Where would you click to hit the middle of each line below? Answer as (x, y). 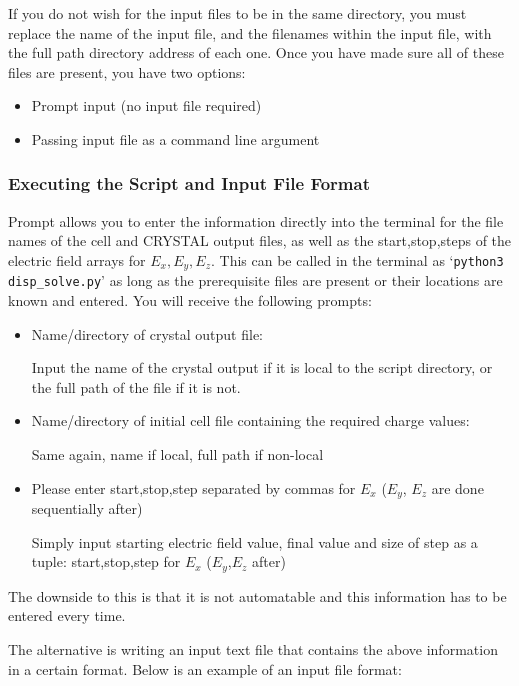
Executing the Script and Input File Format (189, 183)
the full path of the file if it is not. (136, 386)
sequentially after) (87, 508)
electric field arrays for (77, 259)
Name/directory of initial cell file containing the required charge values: (250, 420)
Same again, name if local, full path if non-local (177, 454)
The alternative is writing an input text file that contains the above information (253, 648)
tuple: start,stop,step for (106, 561)
